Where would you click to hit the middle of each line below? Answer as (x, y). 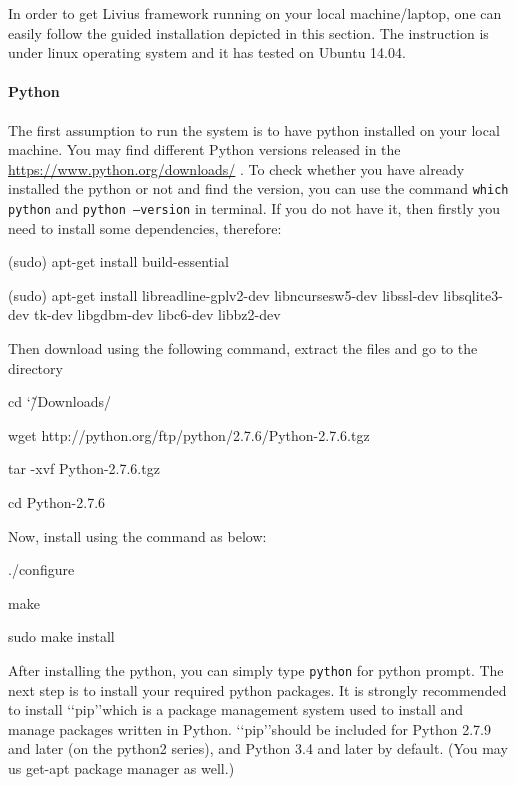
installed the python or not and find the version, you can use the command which (258, 188)
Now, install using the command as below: (137, 535)
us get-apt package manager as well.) (121, 768)
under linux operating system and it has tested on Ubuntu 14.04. (207, 52)
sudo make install (61, 636)
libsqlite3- (473, 294)
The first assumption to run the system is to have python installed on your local (254, 129)
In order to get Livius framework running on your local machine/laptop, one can (255, 13)
